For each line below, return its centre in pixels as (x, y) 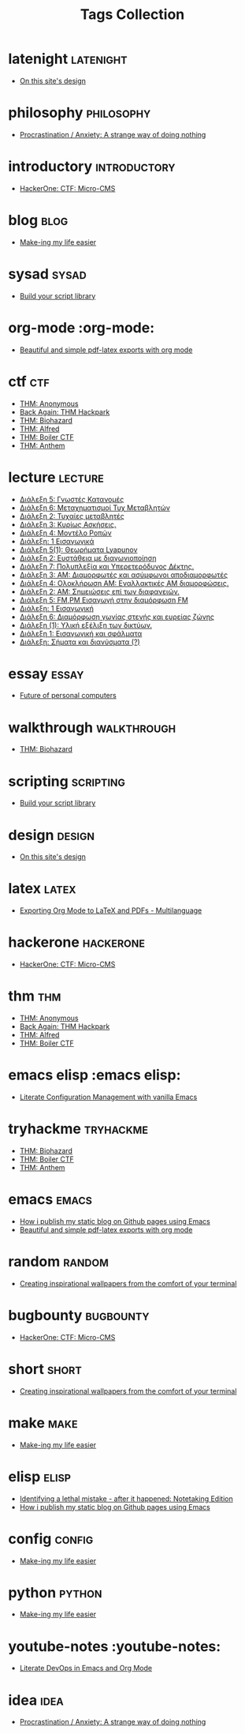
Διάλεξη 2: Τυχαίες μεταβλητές (72, 516)
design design (51, 835)
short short (45, 1369)
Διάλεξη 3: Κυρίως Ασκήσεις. (68, 524)
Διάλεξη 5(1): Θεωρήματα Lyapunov (78, 550)
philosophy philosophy (80, 113)
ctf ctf (29, 381)
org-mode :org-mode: (82, 327)
